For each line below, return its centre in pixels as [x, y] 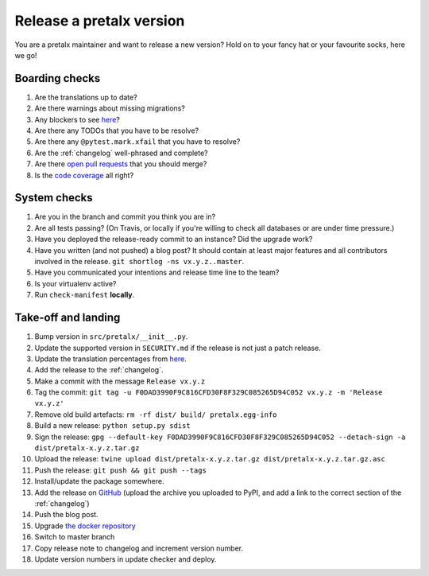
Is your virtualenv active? [75, 283]
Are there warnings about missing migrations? [110, 108]
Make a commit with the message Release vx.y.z [120, 381]
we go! [26, 55]
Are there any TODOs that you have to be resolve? [117, 130]
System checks [54, 198]
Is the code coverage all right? [84, 175]
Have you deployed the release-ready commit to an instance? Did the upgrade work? [174, 239]
